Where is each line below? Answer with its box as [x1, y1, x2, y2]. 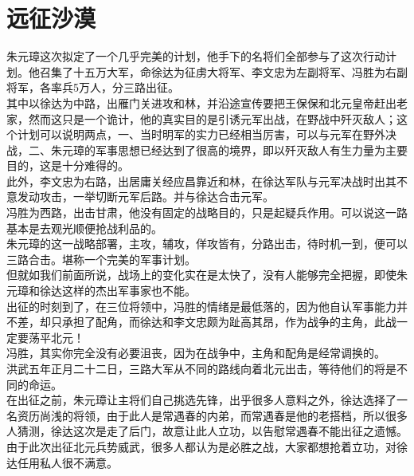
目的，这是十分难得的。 [6, 157, 129, 174]
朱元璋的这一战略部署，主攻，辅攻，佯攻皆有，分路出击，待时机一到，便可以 [6, 235, 408, 252]
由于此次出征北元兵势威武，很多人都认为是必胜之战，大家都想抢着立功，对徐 [6, 438, 408, 454]
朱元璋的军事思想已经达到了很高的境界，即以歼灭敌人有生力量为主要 [50, 141, 408, 158]
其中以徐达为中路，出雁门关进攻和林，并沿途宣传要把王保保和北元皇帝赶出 [6, 94, 396, 111]
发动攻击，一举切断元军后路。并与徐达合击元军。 [17, 188, 274, 205]
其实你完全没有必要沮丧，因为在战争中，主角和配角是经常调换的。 [39, 344, 385, 361]
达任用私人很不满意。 [6, 454, 118, 470]
